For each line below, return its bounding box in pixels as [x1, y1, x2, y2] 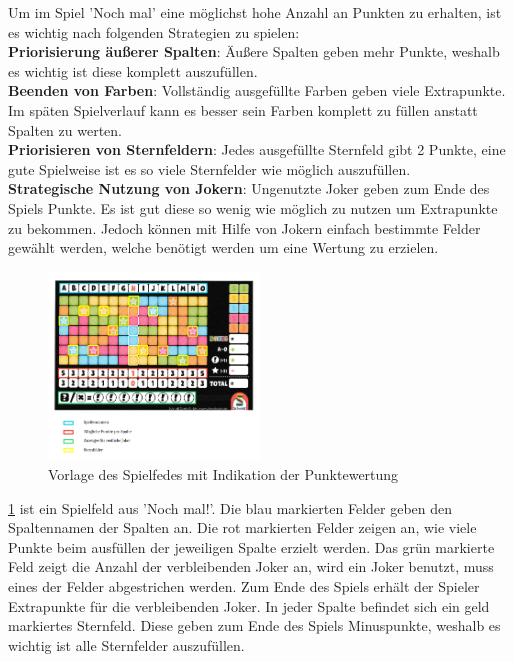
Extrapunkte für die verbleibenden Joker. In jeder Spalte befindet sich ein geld [8, 595, 490, 616]
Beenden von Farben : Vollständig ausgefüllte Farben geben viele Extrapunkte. [8, 80, 506, 101]
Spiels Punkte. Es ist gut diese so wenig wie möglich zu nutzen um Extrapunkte [8, 197, 498, 218]
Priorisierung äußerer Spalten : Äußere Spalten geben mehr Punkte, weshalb [8, 41, 500, 62]
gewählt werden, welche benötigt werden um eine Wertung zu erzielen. [8, 237, 439, 258]
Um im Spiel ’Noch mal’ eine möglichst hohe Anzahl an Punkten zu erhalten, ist [8, 2, 502, 22]
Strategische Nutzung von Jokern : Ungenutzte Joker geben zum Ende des [8, 178, 490, 199]
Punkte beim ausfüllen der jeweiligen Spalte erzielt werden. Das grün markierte [8, 536, 495, 557]
